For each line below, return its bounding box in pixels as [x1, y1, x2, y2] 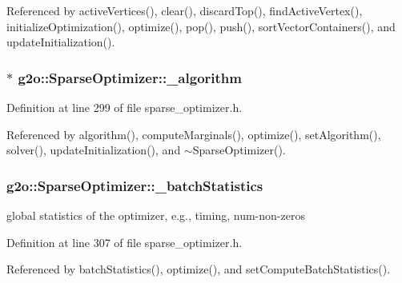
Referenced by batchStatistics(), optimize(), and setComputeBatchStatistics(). [6, 261, 391, 277]
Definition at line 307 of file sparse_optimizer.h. [6, 233, 243, 250]
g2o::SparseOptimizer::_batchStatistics [6, 175, 263, 195]
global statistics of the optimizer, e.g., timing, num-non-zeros [6, 207, 305, 223]
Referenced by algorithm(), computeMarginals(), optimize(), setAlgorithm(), [6, 126, 381, 142]
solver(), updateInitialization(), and [6, 141, 181, 158]
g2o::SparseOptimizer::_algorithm [18, 67, 242, 87]
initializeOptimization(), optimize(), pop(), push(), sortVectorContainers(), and [6, 18, 396, 34]
